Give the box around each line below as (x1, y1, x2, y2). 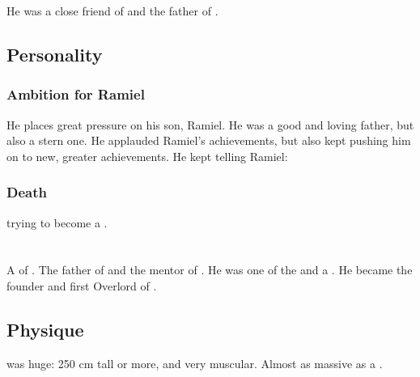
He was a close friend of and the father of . (6, 2, 218, 19)
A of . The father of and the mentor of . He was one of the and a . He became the (6, 261, 413, 278)
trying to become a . (6, 214, 108, 231)
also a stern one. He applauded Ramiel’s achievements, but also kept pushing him (6, 132, 411, 149)
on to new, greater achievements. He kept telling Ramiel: (6, 147, 288, 164)
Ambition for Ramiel (6, 84, 145, 104)
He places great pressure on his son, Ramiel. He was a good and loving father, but (6, 116, 414, 133)
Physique (6, 316, 84, 341)
